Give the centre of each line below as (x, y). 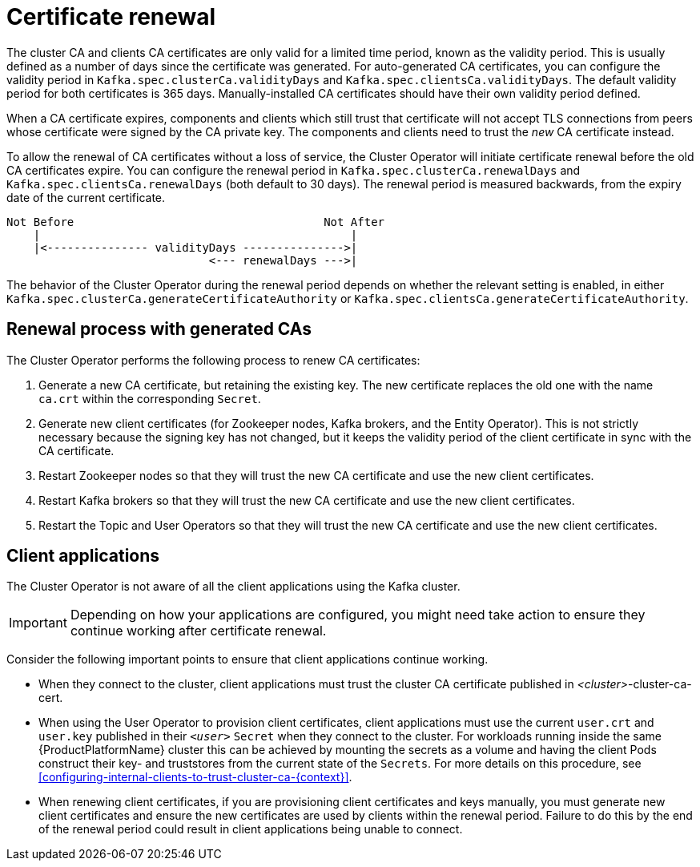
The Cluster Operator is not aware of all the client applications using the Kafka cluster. (233, 587)
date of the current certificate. (86, 197)
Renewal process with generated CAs (159, 329)
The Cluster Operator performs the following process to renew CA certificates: (213, 360)
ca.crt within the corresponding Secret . (150, 398)
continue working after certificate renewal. (198, 631)
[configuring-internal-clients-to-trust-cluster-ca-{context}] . (195, 777)
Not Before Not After (196, 222)
